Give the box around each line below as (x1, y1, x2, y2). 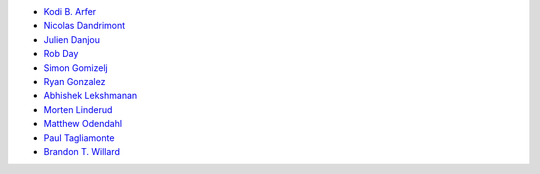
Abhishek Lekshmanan (43, 90, 138, 102)
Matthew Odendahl (43, 118, 123, 130)
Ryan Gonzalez (43, 75, 106, 87)
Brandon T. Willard (43, 145, 120, 157)
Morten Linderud (43, 103, 113, 115)
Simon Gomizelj (43, 61, 109, 74)
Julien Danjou (43, 33, 100, 45)
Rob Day (43, 48, 79, 60)
